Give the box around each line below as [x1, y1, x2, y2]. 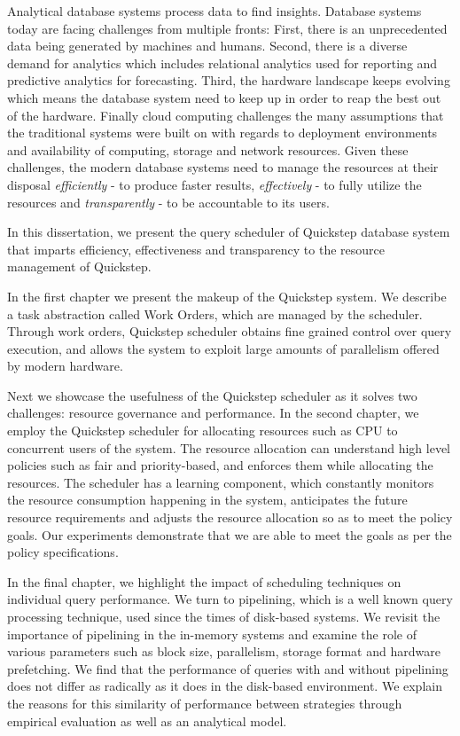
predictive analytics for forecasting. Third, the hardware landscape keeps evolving [7, 71, 450, 90]
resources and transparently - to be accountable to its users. [7, 192, 330, 211]
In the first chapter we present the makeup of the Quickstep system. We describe [7, 286, 447, 305]
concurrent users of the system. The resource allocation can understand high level [7, 438, 451, 457]
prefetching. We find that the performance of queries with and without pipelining [7, 659, 448, 677]
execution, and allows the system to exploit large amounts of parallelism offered [7, 339, 440, 357]
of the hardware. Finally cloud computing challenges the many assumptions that [7, 106, 444, 124]
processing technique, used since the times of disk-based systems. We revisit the [7, 607, 441, 625]
